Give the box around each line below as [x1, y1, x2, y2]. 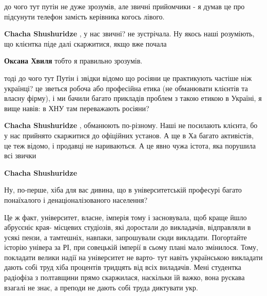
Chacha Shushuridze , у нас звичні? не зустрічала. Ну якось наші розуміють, [4, 28, 255, 39]
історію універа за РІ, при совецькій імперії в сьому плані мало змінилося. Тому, [4, 242, 258, 252]
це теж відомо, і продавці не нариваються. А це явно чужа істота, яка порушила [4, 140, 256, 151]
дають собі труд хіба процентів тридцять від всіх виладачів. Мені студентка [4, 262, 241, 272]
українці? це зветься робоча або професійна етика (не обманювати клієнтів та [4, 82, 248, 93]
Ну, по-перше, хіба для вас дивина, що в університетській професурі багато [4, 184, 242, 195]
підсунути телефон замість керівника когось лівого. [4, 11, 165, 22]
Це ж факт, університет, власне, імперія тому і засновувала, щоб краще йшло [4, 212, 247, 222]
